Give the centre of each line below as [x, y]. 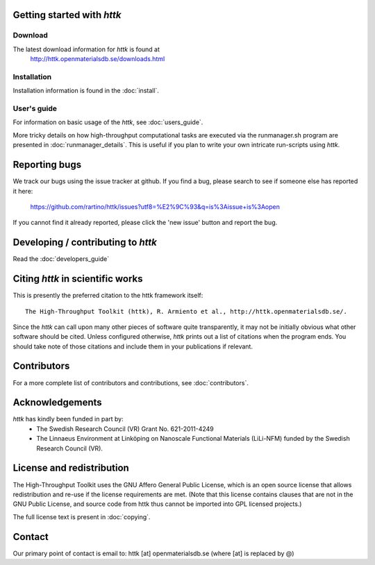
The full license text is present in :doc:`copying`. [82, 516]
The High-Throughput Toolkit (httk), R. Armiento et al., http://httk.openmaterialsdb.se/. [186, 311]
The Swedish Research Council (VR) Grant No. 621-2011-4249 [125, 429]
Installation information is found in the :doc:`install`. [86, 91]
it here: [23, 191]
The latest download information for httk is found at [86, 49]
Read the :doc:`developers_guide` [61, 259]
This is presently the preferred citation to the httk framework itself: [108, 296]
